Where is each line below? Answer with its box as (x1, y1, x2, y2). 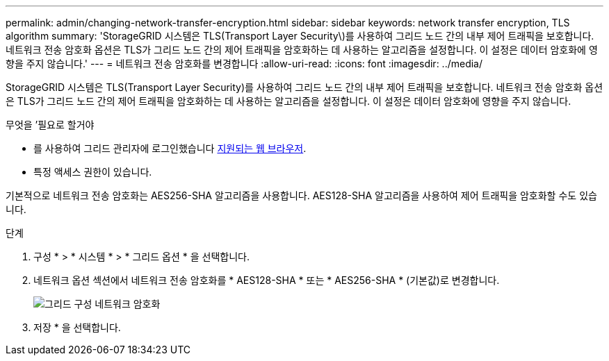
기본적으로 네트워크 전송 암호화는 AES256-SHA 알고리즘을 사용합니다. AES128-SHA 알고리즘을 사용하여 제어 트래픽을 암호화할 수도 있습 (6, 190, 597, 201)
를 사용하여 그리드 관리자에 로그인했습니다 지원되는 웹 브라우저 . (33, 142, 307, 154)
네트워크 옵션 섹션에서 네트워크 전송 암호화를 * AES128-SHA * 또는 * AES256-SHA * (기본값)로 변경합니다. (33, 274, 500, 286)
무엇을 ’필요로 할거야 (6, 119, 95, 131)
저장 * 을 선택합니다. (33, 321, 121, 333)
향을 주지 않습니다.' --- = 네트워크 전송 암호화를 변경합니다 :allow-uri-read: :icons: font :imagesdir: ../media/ (6, 58, 483, 69)
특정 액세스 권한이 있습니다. (33, 166, 152, 178)
